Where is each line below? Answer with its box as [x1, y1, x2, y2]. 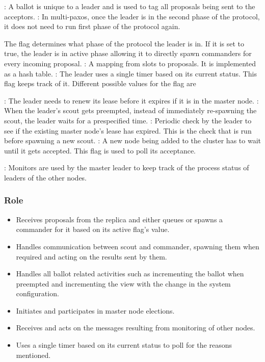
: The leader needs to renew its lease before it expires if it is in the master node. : [4, 95, 259, 106]
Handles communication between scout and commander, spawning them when [16, 241, 259, 251]
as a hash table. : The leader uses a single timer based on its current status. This [4, 68, 257, 79]
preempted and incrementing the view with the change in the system [16, 278, 231, 289]
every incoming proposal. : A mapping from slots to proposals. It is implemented [4, 58, 256, 68]
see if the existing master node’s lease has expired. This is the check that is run [4, 125, 252, 136]
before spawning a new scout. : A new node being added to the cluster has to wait [4, 135, 261, 146]
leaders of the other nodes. [4, 172, 87, 183]
